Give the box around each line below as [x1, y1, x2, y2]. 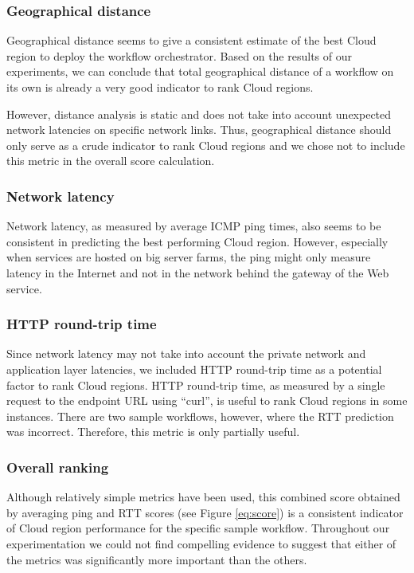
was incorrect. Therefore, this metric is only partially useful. [6, 423, 300, 440]
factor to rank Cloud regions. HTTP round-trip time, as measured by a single [6, 376, 385, 393]
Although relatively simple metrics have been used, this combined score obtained [6, 489, 400, 505]
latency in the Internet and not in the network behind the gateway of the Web [6, 264, 389, 281]
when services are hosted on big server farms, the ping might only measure [6, 249, 371, 265]
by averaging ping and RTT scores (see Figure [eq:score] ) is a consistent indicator [6, 504, 404, 520]
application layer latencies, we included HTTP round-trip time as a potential [6, 360, 382, 377]
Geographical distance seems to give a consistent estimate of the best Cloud [6, 32, 377, 49]
